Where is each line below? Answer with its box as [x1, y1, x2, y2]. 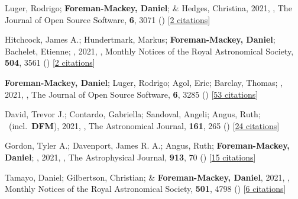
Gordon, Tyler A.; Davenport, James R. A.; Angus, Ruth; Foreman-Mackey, [5, 139, 290, 152]
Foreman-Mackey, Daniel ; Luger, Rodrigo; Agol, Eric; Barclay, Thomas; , [5, 76, 283, 88]
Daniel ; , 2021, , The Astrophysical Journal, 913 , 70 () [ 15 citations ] [5, 150, 256, 163]
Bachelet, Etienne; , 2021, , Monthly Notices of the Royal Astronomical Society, [5, 44, 294, 57]
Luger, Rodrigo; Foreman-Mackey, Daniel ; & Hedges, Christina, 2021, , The [5, 2, 292, 14]
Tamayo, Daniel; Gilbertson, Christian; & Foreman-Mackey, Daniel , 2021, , [5, 171, 290, 183]
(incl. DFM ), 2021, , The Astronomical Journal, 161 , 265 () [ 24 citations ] [8, 119, 280, 131]
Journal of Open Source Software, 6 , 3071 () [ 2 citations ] [5, 13, 210, 25]
